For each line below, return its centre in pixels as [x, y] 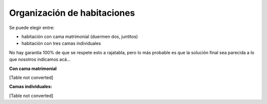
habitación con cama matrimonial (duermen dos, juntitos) [80, 36]
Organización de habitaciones [72, 13]
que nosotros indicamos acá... [40, 60]
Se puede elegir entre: [32, 28]
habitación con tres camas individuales [61, 43]
